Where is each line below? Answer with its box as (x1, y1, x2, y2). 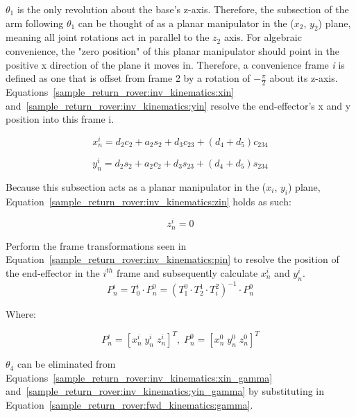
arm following (6, 15, 64, 30)
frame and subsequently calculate (116, 265, 258, 280)
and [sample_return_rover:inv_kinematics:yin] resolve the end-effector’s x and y (6, 98, 351, 112)
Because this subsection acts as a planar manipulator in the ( (6, 179, 266, 194)
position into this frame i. (6, 112, 115, 126)
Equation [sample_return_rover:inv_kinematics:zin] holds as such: (6, 194, 291, 208)
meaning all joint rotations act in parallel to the (6, 30, 210, 44)
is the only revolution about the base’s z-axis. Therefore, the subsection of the (17, 2, 349, 16)
